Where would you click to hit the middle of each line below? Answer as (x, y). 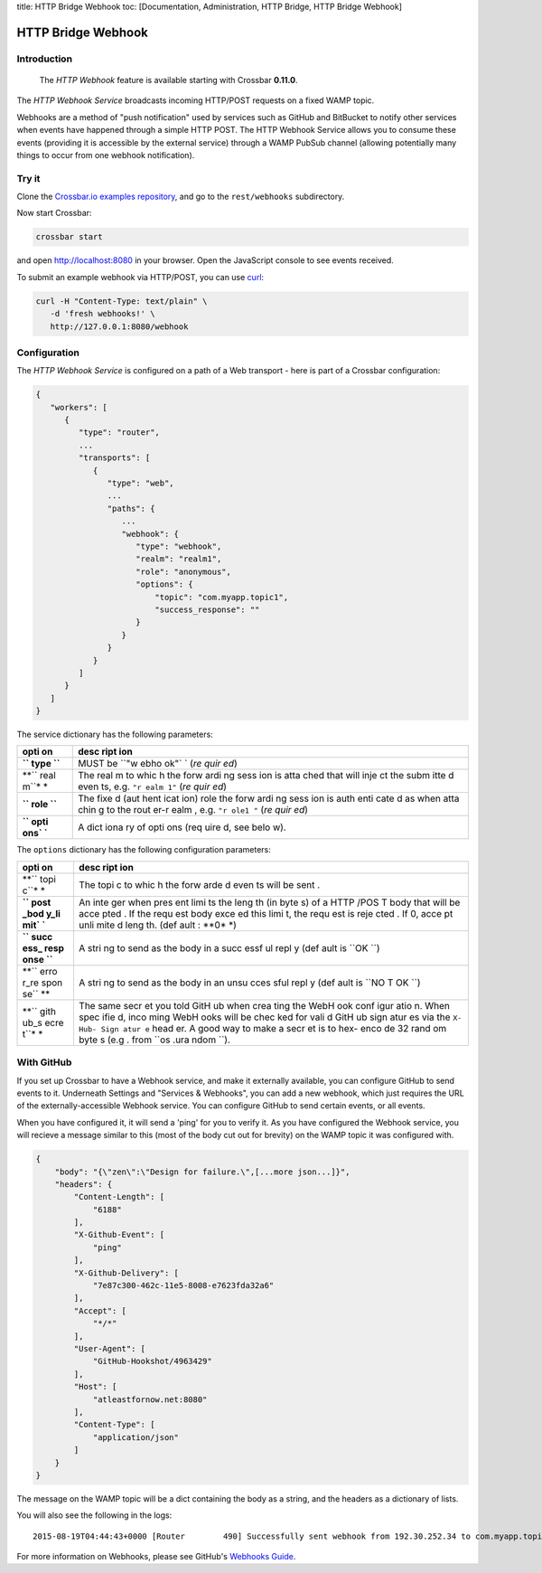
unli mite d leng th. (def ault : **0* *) (157, 925)
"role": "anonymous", (184, 571)
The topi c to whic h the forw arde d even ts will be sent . (199, 884)
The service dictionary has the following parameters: (115, 735)
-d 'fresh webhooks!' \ (103, 314)
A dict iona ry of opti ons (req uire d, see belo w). (182, 827)
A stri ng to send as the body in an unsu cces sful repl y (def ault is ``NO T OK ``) (249, 983)
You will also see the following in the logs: (94, 1515)
